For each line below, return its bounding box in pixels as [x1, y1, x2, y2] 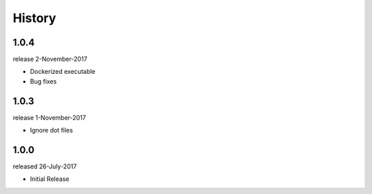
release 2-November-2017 [12, 55, 87, 64]
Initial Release [30, 175, 70, 183]
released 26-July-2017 [12, 162, 77, 171]
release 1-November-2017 [12, 113, 86, 122]
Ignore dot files [30, 126, 74, 135]
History [12, 10, 56, 26]
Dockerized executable [30, 68, 96, 76]
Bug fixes [30, 77, 57, 86]
